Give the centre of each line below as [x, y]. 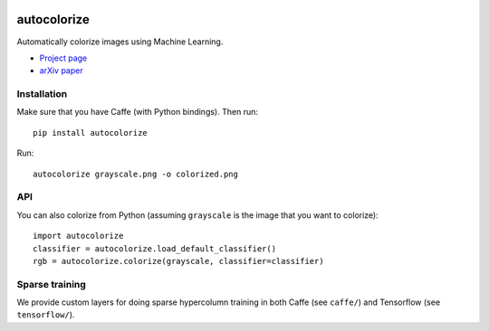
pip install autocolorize [91, 132]
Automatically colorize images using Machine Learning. [120, 42]
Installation [42, 94]
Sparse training [51, 284]
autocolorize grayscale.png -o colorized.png [136, 174]
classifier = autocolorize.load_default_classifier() [154, 248]
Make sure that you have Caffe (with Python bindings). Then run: [137, 112]
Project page [63, 58]
